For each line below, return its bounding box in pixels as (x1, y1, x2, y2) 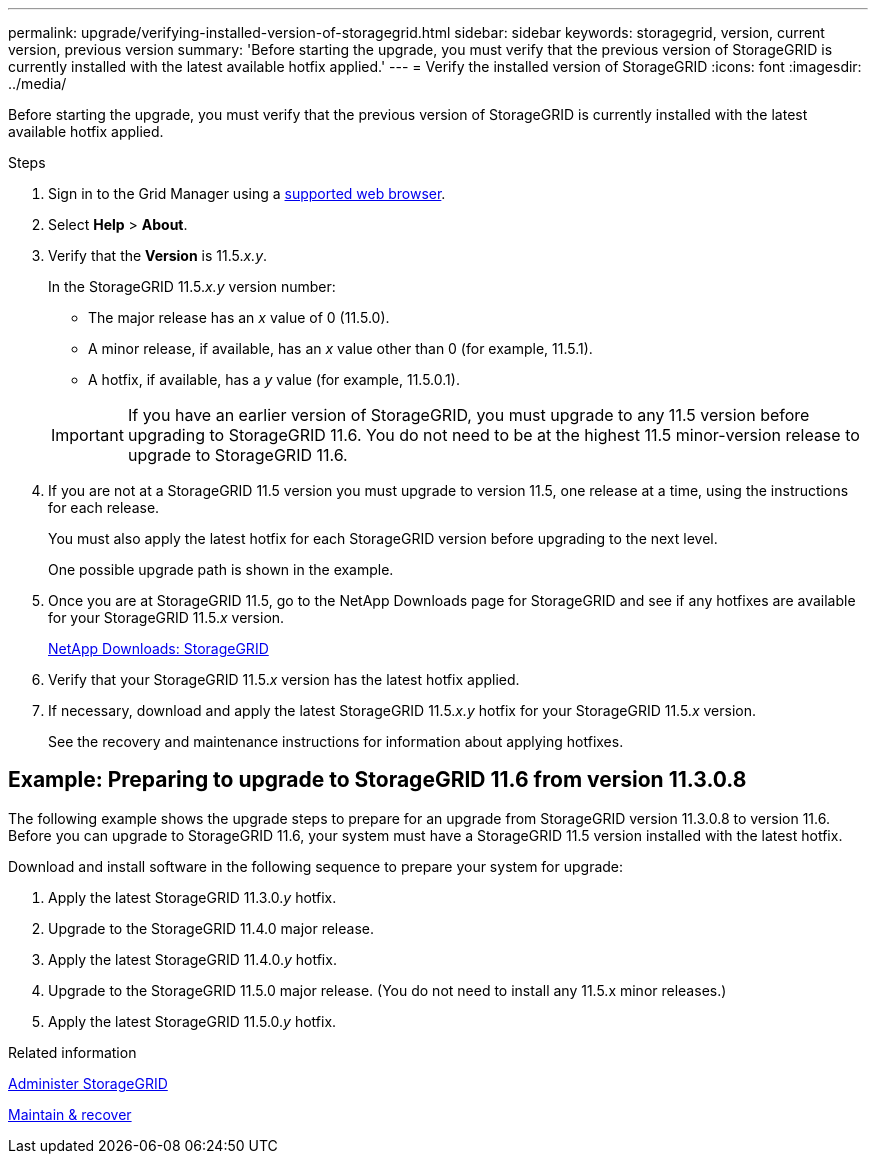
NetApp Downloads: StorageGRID (48, 640, 269, 657)
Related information (8, 1043, 137, 1061)
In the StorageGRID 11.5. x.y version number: (48, 278, 336, 295)
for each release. (48, 499, 160, 516)
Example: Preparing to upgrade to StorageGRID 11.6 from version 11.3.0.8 (8, 767, 747, 793)
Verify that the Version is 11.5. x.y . (48, 247, 268, 264)
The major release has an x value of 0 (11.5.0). (88, 309, 390, 326)
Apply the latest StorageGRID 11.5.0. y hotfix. (48, 1012, 337, 1030)
